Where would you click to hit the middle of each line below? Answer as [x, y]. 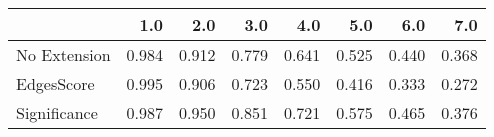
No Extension [63, 54]
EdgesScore [55, 83]
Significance [57, 112]
